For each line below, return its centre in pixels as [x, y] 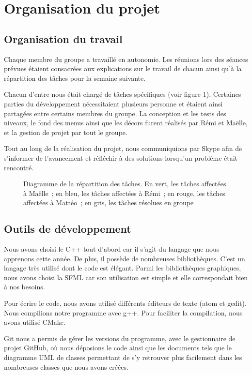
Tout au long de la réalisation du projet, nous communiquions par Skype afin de [123, 148]
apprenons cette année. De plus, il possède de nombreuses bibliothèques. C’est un [125, 258]
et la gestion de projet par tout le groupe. [66, 132]
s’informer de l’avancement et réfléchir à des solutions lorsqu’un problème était [121, 157]
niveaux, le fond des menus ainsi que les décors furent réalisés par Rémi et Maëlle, [126, 123]
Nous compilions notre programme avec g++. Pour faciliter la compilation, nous [123, 312]
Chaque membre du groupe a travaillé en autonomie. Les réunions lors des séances [126, 59]
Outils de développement [68, 229]
